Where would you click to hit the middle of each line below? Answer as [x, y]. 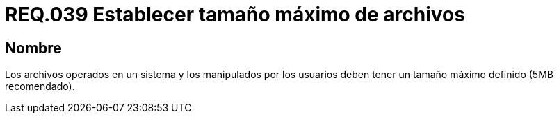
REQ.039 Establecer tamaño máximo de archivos [235, 15]
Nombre [33, 48]
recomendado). [40, 86]
